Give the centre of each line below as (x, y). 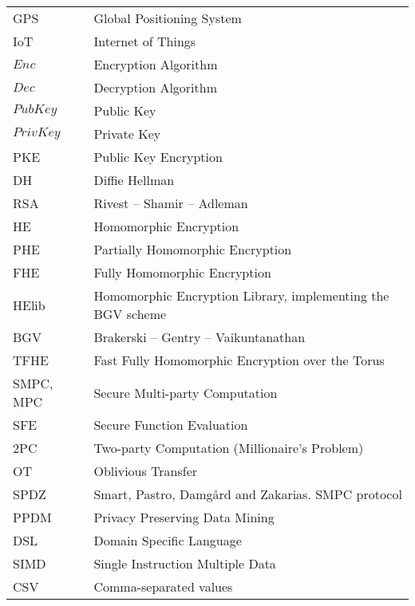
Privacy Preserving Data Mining (184, 517)
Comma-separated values (163, 586)
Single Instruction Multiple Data (185, 563)
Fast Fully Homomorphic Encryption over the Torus (239, 360)
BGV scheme (130, 314)
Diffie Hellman (134, 180)
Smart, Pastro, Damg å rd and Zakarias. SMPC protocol (248, 494)
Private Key (127, 134)
